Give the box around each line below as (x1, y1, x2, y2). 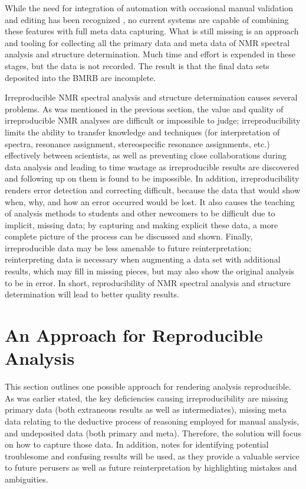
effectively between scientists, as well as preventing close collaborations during (5, 149, 287, 161)
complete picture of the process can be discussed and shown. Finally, (5, 230, 253, 242)
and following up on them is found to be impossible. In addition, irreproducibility (5, 172, 300, 184)
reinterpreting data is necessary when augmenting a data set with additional (5, 253, 281, 265)
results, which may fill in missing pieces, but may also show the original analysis (5, 265, 295, 277)
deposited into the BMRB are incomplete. (5, 71, 156, 83)
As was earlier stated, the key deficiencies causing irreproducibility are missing (5, 391, 288, 404)
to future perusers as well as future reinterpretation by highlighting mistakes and (5, 461, 297, 474)
